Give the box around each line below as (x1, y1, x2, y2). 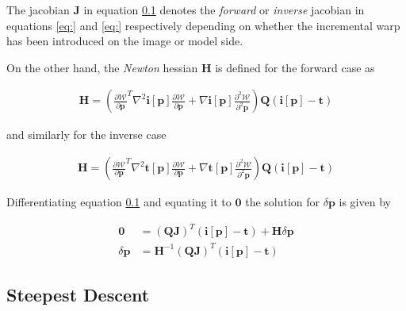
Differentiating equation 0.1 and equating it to (6, 194, 232, 210)
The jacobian (6, 2, 70, 17)
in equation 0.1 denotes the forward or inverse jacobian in (83, 2, 365, 17)
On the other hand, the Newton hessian (6, 59, 198, 75)
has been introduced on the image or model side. (6, 33, 243, 49)
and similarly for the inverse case (6, 126, 167, 143)
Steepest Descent (6, 282, 150, 307)
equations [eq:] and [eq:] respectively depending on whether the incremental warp (6, 17, 400, 33)
